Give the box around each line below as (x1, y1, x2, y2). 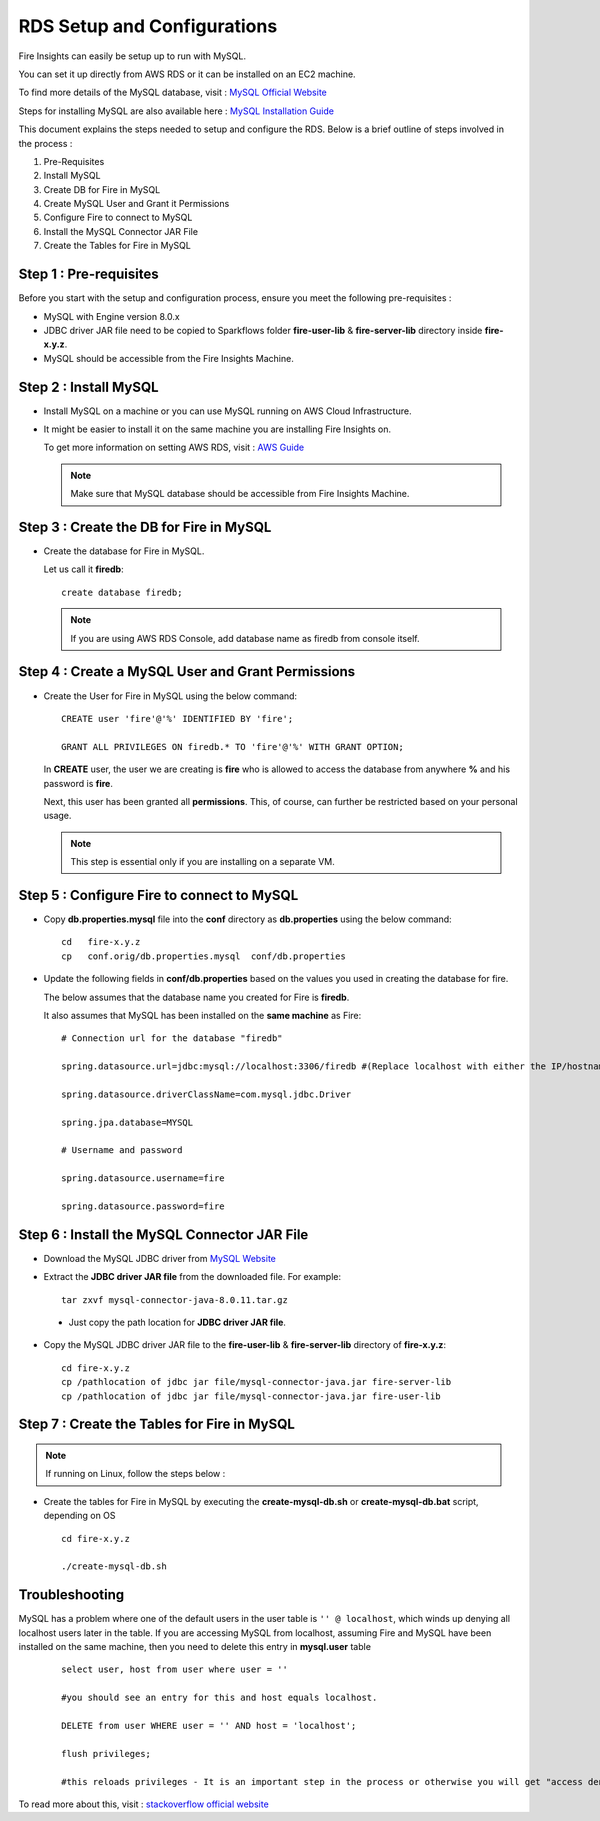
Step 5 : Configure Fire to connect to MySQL (18, 886, 299, 904)
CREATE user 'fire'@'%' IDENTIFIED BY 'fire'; (61, 713, 294, 724)
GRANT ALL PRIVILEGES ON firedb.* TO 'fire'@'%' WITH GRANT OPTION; (61, 741, 404, 752)
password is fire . (43, 777, 114, 789)
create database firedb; (61, 586, 183, 598)
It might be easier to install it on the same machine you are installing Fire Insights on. (43, 423, 392, 435)
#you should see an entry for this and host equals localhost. (61, 1692, 378, 1704)
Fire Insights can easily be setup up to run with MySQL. (18, 50, 247, 62)
